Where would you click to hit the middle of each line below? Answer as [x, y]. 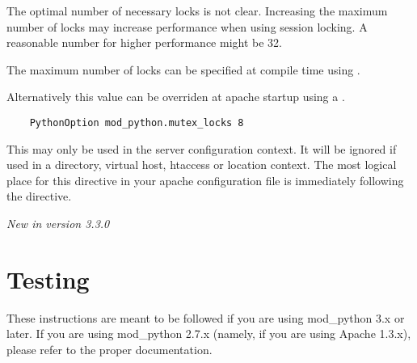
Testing [48, 279]
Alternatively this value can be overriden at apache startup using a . [176, 97]
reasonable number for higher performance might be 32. [144, 42]
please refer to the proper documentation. [110, 349]
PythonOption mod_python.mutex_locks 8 [137, 122]
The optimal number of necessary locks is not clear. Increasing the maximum [197, 11]
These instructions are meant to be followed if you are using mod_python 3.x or [206, 317]
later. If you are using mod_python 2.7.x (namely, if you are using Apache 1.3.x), [209, 333]
